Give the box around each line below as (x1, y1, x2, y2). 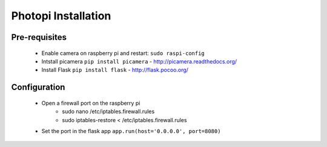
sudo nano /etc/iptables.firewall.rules (62, 108, 155, 115)
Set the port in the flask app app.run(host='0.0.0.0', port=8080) (41, 127, 221, 134)
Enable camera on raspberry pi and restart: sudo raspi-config (41, 49, 205, 57)
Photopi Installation (11, 9, 111, 22)
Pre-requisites (11, 32, 67, 42)
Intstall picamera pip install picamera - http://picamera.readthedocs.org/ (41, 57, 237, 65)
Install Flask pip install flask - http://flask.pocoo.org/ (41, 67, 189, 74)
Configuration (11, 82, 65, 93)
